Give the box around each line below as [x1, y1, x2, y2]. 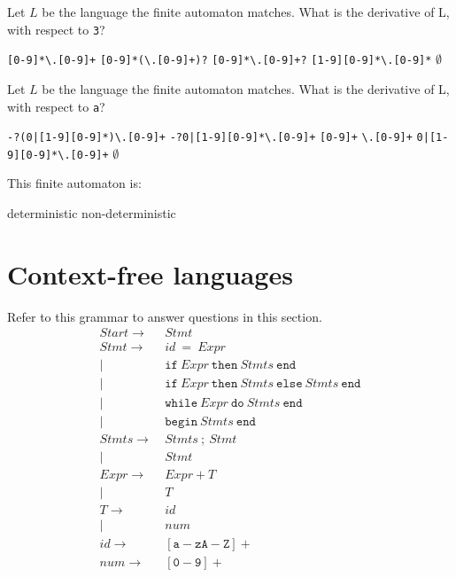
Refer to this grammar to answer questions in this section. [7, 307, 322, 325]
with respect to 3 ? [7, 19, 105, 38]
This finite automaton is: [7, 174, 142, 192]
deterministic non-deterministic [7, 204, 176, 222]
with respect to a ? [7, 97, 105, 115]
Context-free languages [7, 255, 293, 292]
